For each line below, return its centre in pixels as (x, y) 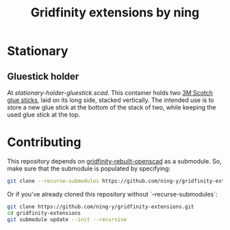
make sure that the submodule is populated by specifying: (89, 168)
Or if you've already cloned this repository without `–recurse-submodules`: (112, 194)
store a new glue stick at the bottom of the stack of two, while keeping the (112, 107)
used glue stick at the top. (44, 115)
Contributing (44, 142)
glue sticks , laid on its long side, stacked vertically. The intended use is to (111, 100)
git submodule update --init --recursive (67, 219)
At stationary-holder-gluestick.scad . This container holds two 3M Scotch (110, 93)
